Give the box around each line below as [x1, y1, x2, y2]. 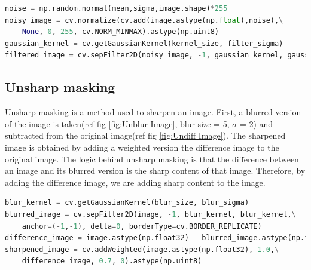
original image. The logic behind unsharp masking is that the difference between [5, 152, 299, 165]
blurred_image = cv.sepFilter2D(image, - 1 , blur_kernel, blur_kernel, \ [5, 210, 296, 219]
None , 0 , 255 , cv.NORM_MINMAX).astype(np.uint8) [22, 27, 219, 36]
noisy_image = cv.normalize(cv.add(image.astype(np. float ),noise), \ [5, 16, 283, 24]
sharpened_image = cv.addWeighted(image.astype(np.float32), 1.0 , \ [5, 245, 279, 254]
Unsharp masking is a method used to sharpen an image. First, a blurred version [5, 106, 301, 118]
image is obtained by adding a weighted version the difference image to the [5, 140, 279, 153]
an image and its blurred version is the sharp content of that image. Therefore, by [5, 164, 306, 177]
